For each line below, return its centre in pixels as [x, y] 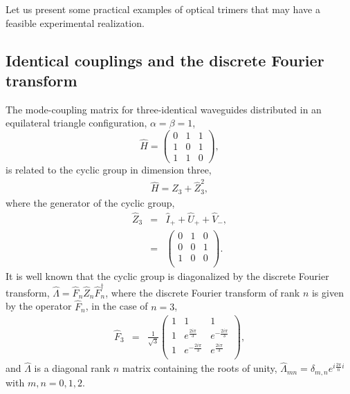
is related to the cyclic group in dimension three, [109, 170]
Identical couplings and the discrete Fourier [165, 60]
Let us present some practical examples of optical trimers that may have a [163, 9]
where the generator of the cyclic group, [90, 202]
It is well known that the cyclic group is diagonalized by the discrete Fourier [167, 276]
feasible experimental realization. [75, 22]
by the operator [39, 306]
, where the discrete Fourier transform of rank [203, 292]
